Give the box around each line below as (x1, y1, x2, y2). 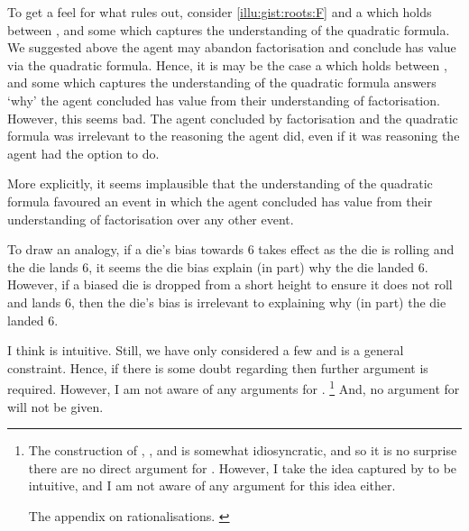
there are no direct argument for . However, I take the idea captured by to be (28, 458, 457, 477)
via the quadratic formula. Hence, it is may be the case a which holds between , (7, 55, 447, 74)
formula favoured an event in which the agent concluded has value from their (7, 191, 433, 210)
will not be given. (7, 397, 104, 416)
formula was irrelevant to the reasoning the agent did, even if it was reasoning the (7, 126, 460, 145)
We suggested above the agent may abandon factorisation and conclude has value (7, 38, 456, 57)
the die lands (7, 257, 78, 276)
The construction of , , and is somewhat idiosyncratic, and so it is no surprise (28, 441, 457, 460)
